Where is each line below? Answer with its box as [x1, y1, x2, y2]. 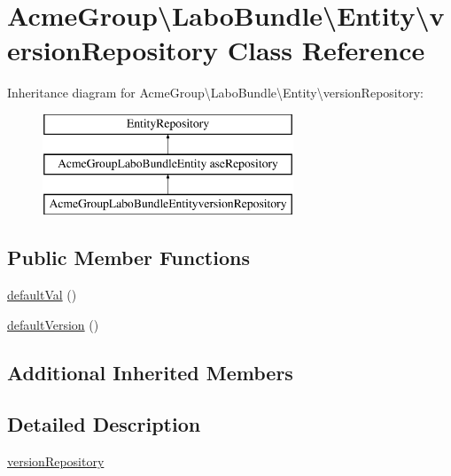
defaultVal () [7, 285, 77, 304]
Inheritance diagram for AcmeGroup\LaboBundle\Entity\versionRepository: [7, 83, 424, 102]
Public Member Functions [7, 244, 250, 271]
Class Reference [227, 32, 425, 68]
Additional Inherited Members [7, 358, 293, 386]
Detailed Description [7, 410, 201, 438]
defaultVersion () [7, 315, 99, 333]
